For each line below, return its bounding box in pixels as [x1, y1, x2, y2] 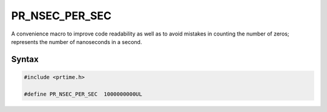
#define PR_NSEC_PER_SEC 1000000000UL [24, 90, 142, 98]
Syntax [11, 54, 39, 64]
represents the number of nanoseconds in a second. [11, 38, 142, 45]
